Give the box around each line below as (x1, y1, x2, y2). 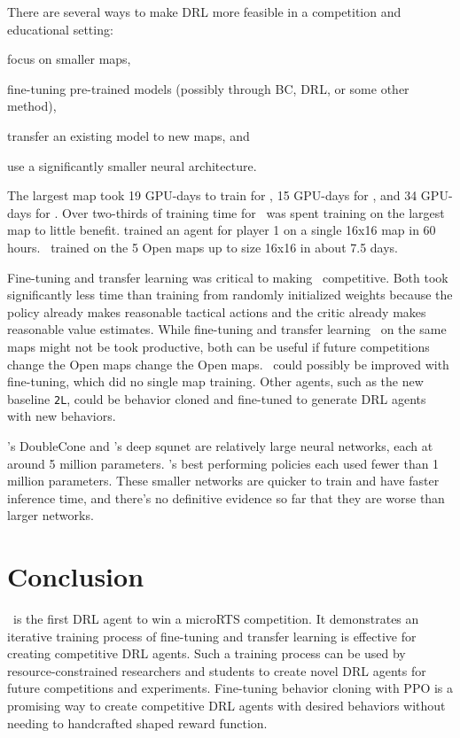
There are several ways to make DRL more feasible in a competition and (7, 3, 402, 20)
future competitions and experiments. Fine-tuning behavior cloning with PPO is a (7, 679, 454, 697)
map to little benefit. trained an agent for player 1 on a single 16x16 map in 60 (7, 221, 436, 239)
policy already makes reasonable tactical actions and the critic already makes (7, 302, 426, 321)
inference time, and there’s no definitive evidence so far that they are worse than (7, 488, 445, 507)
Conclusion (7, 558, 144, 594)
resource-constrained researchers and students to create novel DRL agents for (7, 661, 426, 680)
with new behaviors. (7, 407, 116, 425)
